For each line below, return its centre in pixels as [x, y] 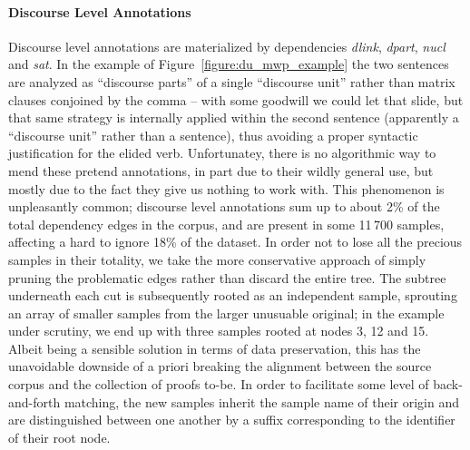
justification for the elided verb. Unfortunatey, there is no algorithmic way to [222, 153]
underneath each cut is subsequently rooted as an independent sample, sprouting [233, 295]
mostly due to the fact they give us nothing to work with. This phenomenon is [226, 188]
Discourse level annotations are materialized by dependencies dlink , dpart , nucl [227, 46]
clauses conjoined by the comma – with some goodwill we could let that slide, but [236, 99]
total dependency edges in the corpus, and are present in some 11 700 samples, [226, 224]
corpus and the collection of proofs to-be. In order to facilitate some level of [219, 384]
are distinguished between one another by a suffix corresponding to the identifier [232, 420]
